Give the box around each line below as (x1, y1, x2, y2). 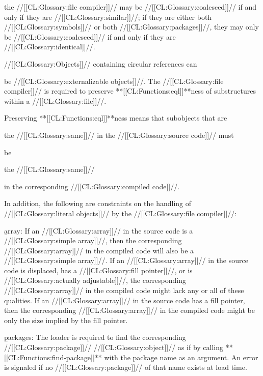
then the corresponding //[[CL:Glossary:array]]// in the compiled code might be (4, 305, 255, 315)
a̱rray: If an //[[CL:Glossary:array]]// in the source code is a (4, 225, 193, 236)
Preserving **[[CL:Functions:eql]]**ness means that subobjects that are (4, 112, 227, 123)
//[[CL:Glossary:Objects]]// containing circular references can (4, 58, 197, 69)
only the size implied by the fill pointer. (4, 314, 128, 325)
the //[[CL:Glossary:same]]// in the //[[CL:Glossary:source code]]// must (4, 129, 234, 140)
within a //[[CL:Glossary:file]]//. (4, 95, 107, 106)
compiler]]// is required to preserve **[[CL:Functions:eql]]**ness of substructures (4, 85, 256, 96)
